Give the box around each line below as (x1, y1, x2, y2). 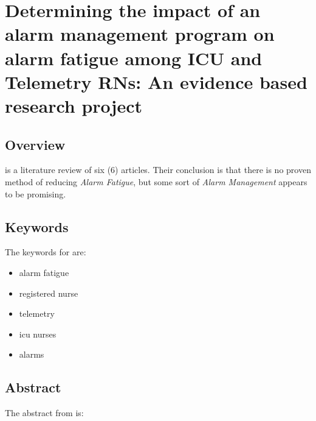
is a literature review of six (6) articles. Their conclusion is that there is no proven (5, 163, 311, 176)
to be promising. (5, 187, 66, 200)
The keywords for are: (5, 246, 86, 258)
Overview (5, 135, 66, 154)
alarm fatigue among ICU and (5, 45, 263, 70)
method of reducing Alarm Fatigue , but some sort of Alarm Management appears (5, 175, 307, 188)
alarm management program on (5, 21, 275, 46)
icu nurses (19, 327, 57, 340)
